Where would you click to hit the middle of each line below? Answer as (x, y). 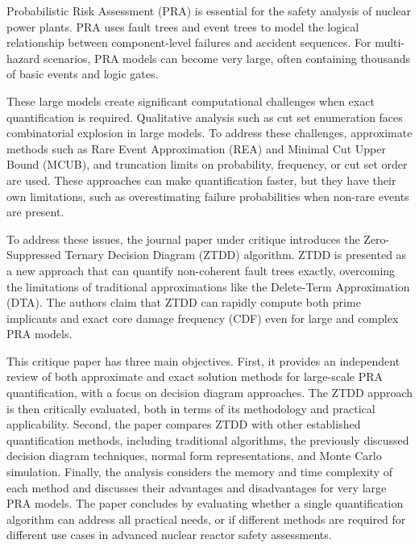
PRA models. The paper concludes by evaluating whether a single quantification (205, 503)
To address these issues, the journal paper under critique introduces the (183, 238)
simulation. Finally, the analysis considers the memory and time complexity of (199, 472)
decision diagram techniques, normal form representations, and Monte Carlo (194, 456)
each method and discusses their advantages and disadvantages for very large (197, 487)
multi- (390, 42)
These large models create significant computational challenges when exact (191, 100)
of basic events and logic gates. (83, 74)
